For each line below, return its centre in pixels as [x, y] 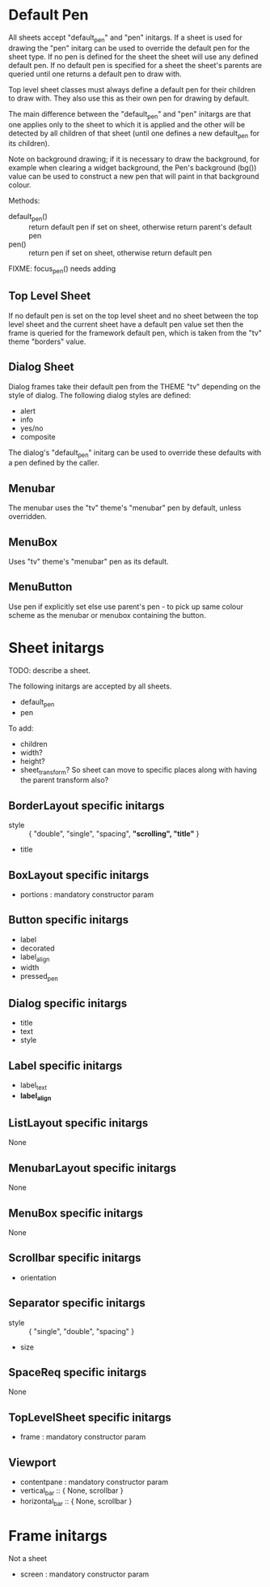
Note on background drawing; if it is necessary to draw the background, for [134, 159]
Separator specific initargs [77, 1303]
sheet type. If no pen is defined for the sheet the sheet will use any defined [133, 56]
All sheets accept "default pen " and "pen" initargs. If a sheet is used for [125, 38]
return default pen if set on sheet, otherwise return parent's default [140, 227]
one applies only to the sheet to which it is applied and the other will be [127, 124]
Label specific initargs [65, 1065]
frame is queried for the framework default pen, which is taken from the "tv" [135, 332]
